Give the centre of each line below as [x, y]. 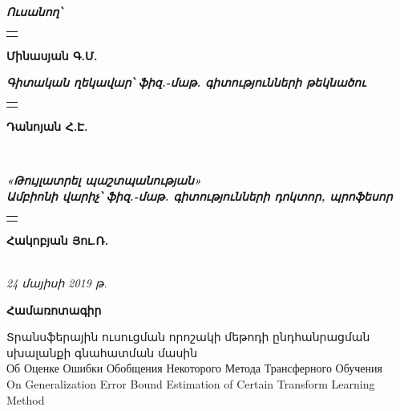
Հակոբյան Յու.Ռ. [58, 240]
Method [26, 399]
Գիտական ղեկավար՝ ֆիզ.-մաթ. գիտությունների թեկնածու [186, 82]
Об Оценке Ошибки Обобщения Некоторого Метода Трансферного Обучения [194, 368]
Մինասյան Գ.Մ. [52, 55]
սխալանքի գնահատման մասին [102, 352]
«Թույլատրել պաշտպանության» [104, 180]
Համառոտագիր [54, 309]
